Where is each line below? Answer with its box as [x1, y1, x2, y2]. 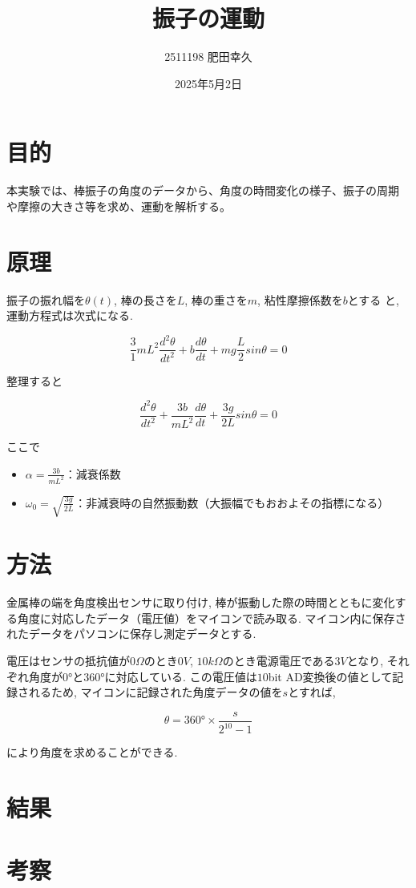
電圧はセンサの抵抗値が [6, 652, 130, 669]
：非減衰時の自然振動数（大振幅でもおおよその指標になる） [75, 494, 390, 511]
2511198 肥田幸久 [164, 48, 252, 65]
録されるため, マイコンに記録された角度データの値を [6, 684, 283, 700]
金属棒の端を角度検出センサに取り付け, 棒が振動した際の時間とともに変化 [6, 594, 395, 611]
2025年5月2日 [175, 75, 242, 91]
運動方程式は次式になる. [6, 307, 133, 324]
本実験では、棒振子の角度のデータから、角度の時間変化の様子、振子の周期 [6, 182, 399, 199]
